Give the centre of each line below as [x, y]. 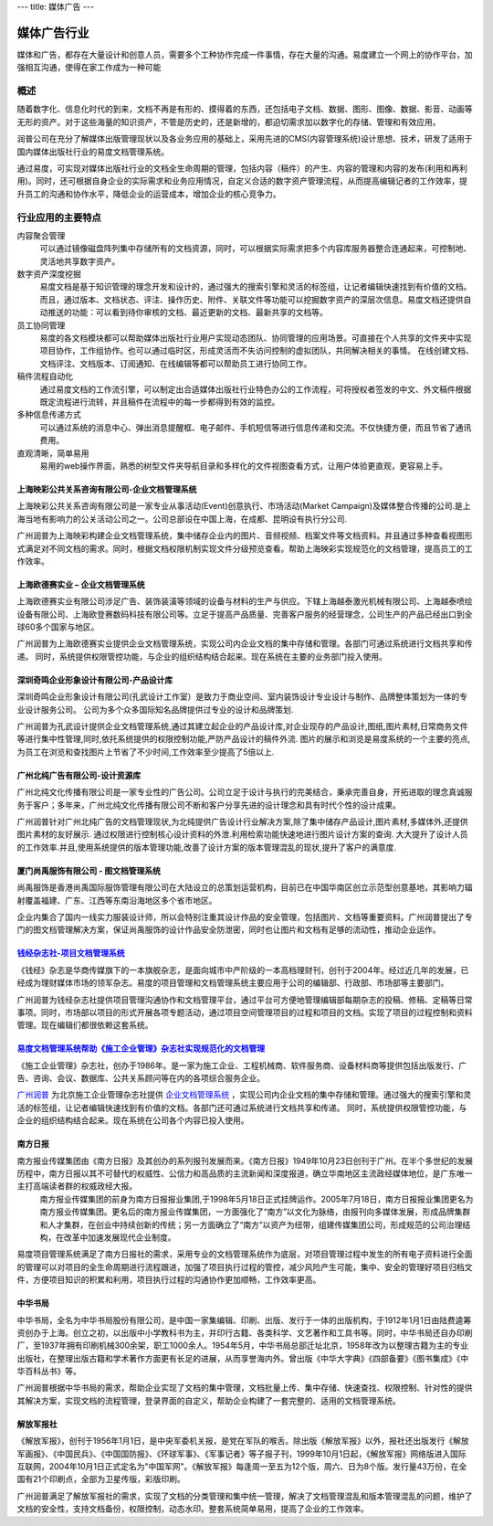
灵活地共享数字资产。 [80, 261]
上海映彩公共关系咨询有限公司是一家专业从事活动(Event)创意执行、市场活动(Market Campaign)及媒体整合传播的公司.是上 [244, 506]
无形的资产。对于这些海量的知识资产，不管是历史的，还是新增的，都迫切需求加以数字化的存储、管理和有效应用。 [229, 122]
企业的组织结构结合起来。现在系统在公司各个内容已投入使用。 [133, 1120]
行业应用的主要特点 [59, 217]
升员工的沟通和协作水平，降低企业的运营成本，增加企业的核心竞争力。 [149, 194]
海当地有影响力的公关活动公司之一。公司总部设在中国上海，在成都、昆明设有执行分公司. [182, 519]
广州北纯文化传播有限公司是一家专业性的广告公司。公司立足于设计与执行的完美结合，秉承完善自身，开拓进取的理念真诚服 [245, 792]
